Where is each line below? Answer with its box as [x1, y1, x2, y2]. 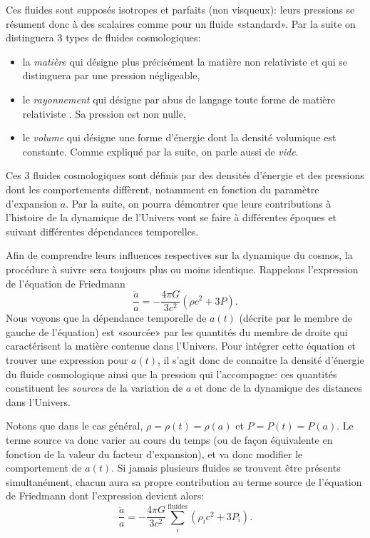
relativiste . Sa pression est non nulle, [22, 106, 186, 121]
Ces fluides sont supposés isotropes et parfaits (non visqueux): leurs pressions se [6, 2, 355, 16]
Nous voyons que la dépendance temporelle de [6, 310, 207, 325]
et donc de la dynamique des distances [194, 380, 363, 395]
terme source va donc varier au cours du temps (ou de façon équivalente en [6, 432, 333, 447]
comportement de [6, 460, 82, 475]
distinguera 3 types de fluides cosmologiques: [6, 30, 201, 45]
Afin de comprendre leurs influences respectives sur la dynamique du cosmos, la [6, 248, 353, 263]
